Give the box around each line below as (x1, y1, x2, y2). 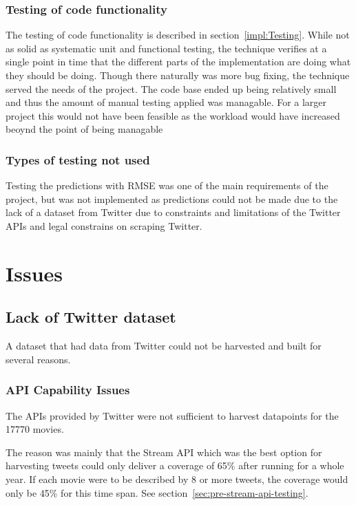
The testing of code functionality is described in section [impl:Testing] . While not (6, 28, 350, 42)
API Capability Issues (6, 381, 130, 398)
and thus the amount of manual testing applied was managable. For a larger (6, 95, 327, 109)
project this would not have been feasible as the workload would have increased (6, 108, 340, 122)
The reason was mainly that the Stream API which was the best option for (6, 444, 322, 459)
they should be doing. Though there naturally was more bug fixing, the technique (6, 68, 350, 82)
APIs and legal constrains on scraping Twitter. (6, 218, 202, 233)
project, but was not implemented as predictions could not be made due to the (6, 191, 338, 206)
